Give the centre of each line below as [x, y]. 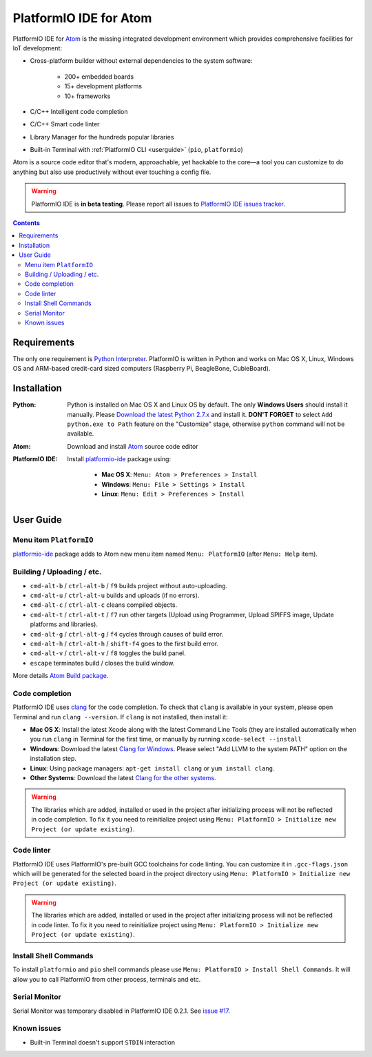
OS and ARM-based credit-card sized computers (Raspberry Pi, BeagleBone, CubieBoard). [142, 369]
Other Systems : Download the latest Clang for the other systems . [123, 777]
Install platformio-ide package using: [119, 459]
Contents [27, 223]
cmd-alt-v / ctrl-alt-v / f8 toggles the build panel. [108, 653]
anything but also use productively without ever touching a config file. [112, 172]
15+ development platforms [103, 86]
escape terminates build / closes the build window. [102, 663]
